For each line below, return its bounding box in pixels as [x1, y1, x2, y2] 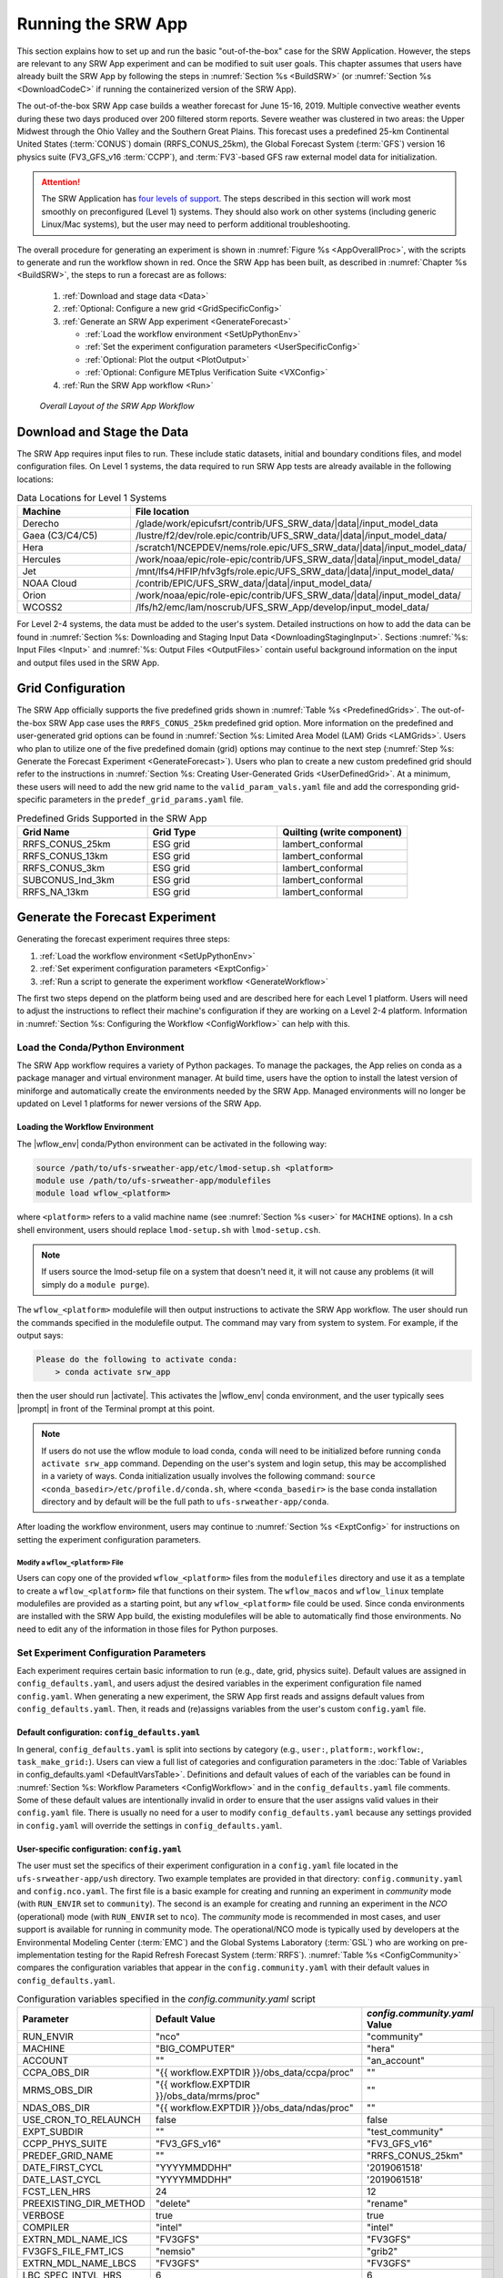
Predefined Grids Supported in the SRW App [16, 812, 207, 825]
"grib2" [367, 2244, 398, 2257]
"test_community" [367, 2125, 444, 2138]
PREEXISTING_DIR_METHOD [22, 2197, 146, 2210]
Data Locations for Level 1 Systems [16, 492, 167, 505]
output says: [16, 1330, 64, 1340]
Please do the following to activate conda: [35, 1354, 238, 1364]
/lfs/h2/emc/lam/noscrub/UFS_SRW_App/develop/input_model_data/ [135, 601, 429, 614]
